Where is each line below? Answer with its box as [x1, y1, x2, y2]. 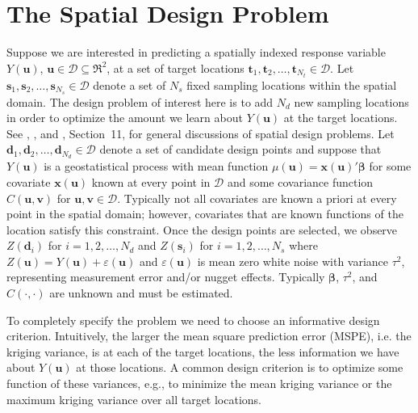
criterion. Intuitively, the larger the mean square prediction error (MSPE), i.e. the [6, 327, 412, 344]
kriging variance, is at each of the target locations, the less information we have [6, 343, 399, 360]
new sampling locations [294, 93, 409, 110]
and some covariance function [227, 173, 374, 190]
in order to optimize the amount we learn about [6, 109, 243, 126]
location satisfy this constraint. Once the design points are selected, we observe [6, 221, 398, 238]
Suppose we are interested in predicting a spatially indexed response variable [6, 44, 386, 61]
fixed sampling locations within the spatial [186, 76, 397, 93]
